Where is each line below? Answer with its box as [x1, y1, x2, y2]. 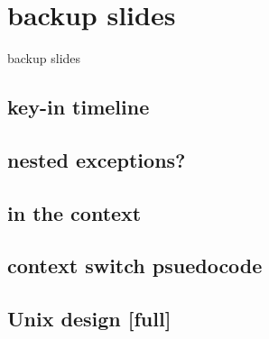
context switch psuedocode [7, 252, 263, 279]
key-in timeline [7, 93, 150, 121]
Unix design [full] [7, 305, 172, 333]
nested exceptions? [7, 145, 186, 173]
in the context [7, 198, 142, 226]
